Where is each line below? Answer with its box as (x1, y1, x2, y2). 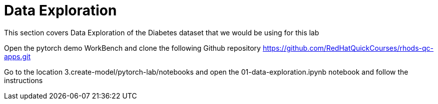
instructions (4, 76, 43, 85)
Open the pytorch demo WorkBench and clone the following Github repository (4, 43, 261, 52)
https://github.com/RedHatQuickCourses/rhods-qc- (262, 43, 434, 52)
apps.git (4, 52, 31, 61)
